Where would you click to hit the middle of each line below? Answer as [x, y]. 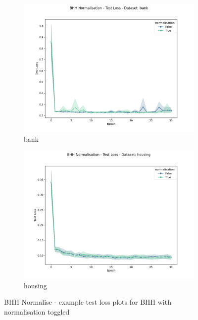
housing [35, 285]
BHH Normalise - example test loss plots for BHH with [88, 302]
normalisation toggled [37, 311]
